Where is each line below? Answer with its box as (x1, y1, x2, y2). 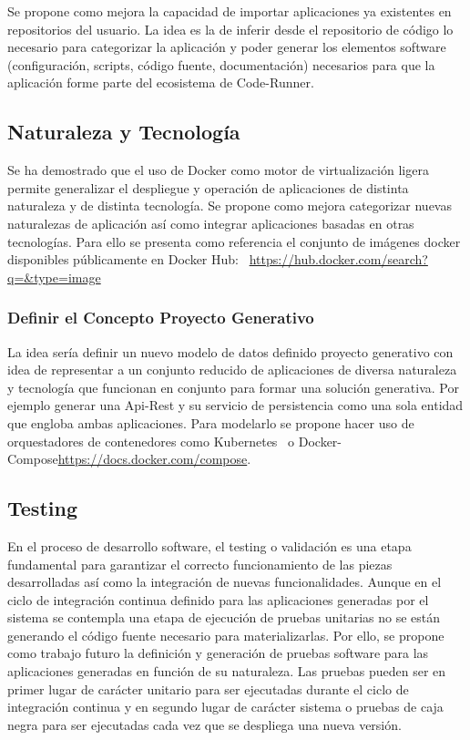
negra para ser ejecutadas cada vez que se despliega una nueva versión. (7, 714, 402, 734)
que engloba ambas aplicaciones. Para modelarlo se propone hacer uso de (7, 413, 414, 432)
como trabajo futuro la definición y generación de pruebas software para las (7, 643, 429, 663)
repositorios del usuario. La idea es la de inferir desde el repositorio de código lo (7, 19, 454, 38)
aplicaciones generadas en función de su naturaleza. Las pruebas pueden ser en (7, 662, 446, 681)
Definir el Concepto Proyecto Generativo (7, 306, 314, 329)
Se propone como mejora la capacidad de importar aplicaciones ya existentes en (7, 2, 452, 20)
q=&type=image (7, 267, 101, 286)
